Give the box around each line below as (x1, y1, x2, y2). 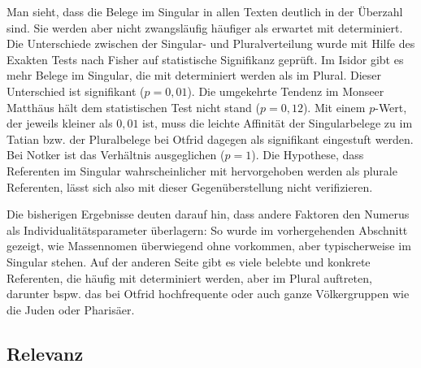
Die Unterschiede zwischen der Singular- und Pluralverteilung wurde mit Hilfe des (7, 35, 415, 52)
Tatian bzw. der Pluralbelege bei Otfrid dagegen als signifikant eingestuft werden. (7, 130, 414, 147)
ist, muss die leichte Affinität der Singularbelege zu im (142, 115, 413, 132)
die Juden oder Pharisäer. (7, 301, 135, 318)
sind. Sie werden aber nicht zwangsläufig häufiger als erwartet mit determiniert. (7, 19, 403, 36)
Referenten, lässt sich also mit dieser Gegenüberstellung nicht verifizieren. (7, 178, 373, 195)
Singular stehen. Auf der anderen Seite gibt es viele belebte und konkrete (7, 253, 371, 270)
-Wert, (375, 98, 407, 115)
